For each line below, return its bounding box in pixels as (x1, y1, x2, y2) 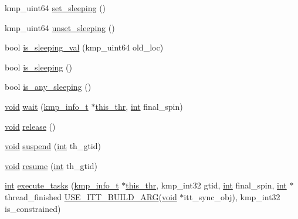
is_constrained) (5, 202, 61, 214)
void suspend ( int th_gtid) (5, 140, 101, 152)
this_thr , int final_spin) (95, 100, 183, 112)
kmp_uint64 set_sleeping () (5, 2, 106, 14)
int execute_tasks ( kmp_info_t (5, 179, 119, 191)
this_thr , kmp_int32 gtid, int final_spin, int (126, 179, 287, 191)
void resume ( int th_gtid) (5, 159, 98, 171)
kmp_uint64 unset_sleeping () (5, 21, 115, 33)
